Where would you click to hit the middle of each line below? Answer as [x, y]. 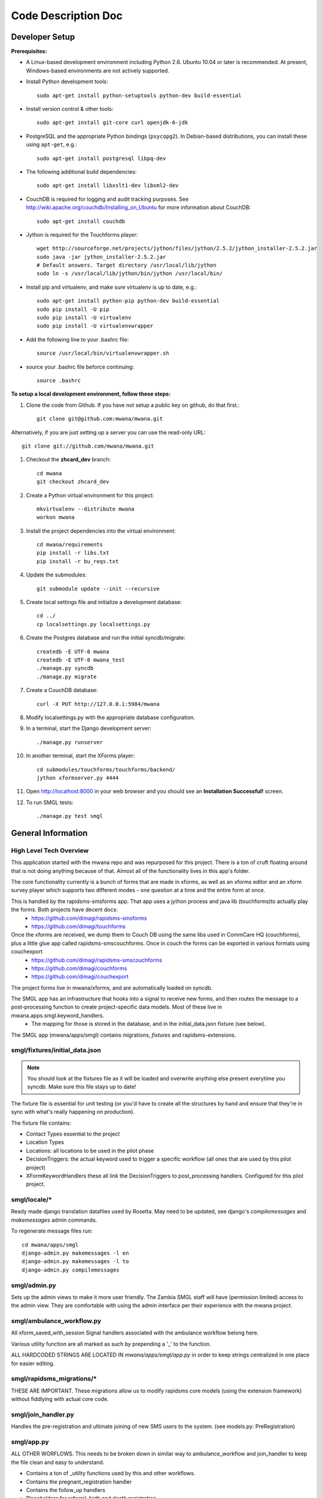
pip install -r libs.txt [73, 553]
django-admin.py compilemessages [71, 1270]
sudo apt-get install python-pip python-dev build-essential [128, 301]
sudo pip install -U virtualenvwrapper [95, 326]
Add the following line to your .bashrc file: [77, 339]
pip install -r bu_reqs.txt [78, 561]
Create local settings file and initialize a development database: [104, 602]
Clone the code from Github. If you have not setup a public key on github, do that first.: [133, 405]
